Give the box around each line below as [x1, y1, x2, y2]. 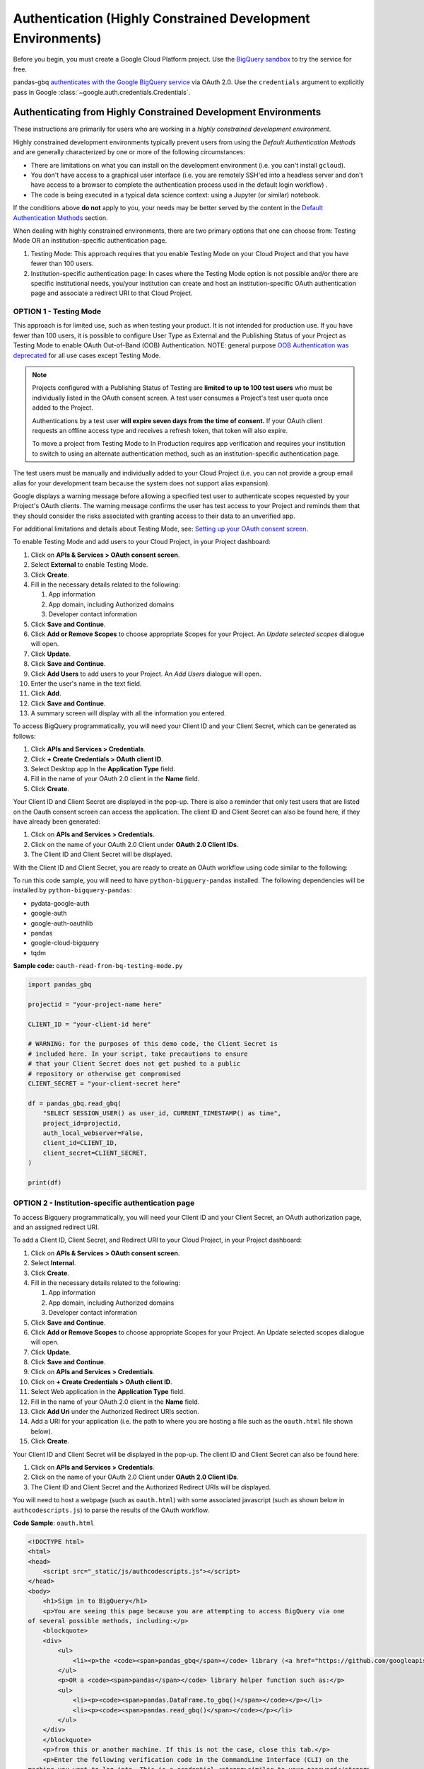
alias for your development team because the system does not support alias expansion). [13, 478, 270, 488]
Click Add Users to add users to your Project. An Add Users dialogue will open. [30, 669, 261, 678]
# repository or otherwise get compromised [28, 1069, 182, 1078]
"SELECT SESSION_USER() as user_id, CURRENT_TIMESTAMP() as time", [42, 1110, 282, 1117]
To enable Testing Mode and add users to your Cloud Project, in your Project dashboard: [13, 538, 271, 546]
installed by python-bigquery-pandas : [13, 886, 132, 894]
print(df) [28, 1178, 62, 1187]
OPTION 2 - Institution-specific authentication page [13, 1198, 195, 1208]
